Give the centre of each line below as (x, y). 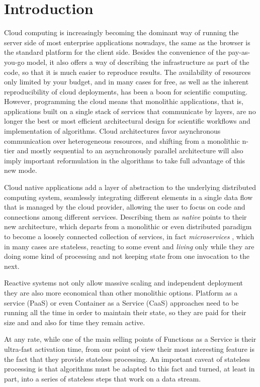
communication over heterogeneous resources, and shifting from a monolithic (122, 140)
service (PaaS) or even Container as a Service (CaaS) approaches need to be (121, 302)
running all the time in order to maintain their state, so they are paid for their (125, 312)
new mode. (21, 170)
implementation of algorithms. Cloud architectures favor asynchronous (112, 131)
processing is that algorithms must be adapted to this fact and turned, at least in (129, 369)
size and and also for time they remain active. (75, 322)
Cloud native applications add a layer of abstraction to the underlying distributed (130, 187)
